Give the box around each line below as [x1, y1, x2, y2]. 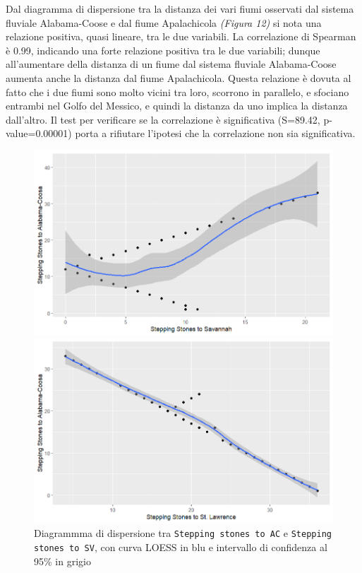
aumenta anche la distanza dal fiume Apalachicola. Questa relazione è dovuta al [6, 70, 351, 85]
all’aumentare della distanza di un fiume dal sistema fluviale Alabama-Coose [6, 57, 337, 71]
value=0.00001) [6, 126, 72, 141]
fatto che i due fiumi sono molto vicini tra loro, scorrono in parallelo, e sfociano [6, 84, 349, 99]
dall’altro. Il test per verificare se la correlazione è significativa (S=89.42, [6, 112, 320, 126]
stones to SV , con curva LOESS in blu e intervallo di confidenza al [34, 540, 327, 555]
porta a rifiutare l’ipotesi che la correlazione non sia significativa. [75, 126, 356, 141]
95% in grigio [34, 553, 91, 568]
